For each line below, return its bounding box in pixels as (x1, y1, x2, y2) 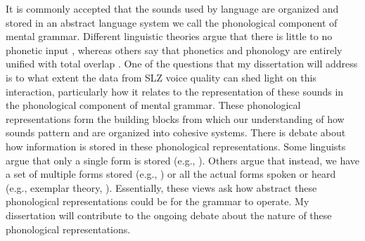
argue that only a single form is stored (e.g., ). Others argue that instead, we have (6, 152, 360, 167)
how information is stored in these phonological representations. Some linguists (6, 138, 346, 153)
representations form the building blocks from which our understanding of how (6, 111, 345, 126)
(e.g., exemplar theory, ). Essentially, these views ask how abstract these (6, 180, 317, 195)
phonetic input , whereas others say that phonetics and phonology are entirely (6, 42, 342, 57)
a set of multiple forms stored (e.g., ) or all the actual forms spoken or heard (6, 167, 336, 181)
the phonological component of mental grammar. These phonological (6, 98, 301, 112)
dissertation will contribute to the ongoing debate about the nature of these (6, 207, 332, 222)
